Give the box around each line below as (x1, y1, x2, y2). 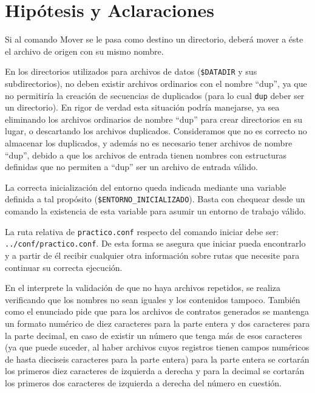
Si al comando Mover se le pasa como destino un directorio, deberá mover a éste (5, 33, 303, 46)
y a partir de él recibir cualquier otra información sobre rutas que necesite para (5, 248, 300, 261)
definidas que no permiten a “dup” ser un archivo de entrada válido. (5, 160, 258, 173)
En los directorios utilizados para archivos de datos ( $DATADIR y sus (5, 65, 257, 78)
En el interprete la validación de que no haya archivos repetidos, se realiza (5, 281, 281, 294)
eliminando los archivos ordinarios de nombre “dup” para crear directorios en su (5, 112, 302, 125)
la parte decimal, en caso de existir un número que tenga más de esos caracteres (5, 329, 302, 341)
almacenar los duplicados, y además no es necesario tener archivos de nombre (5, 137, 293, 149)
